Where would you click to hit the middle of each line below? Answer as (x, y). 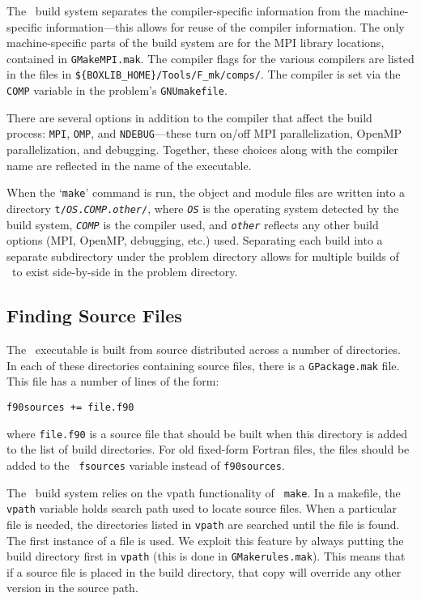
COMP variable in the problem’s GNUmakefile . (117, 90)
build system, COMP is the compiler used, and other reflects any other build (193, 224)
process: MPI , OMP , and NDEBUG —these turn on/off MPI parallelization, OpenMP (204, 133)
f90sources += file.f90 (70, 407)
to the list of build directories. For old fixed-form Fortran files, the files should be (208, 449)
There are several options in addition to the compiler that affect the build (189, 117)
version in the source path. (72, 588)
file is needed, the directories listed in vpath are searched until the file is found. (203, 524)
